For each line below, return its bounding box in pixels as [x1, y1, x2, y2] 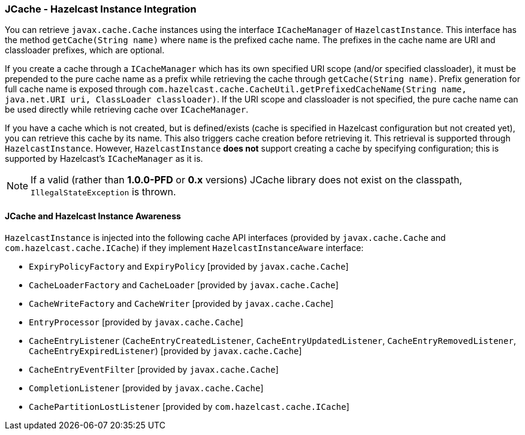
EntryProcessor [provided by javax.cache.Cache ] [29, 316, 243, 327]
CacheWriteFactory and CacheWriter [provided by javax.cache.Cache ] [29, 298, 334, 309]
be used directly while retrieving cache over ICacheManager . [5, 104, 249, 115]
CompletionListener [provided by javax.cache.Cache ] [29, 382, 264, 393]
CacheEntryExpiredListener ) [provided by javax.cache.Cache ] [29, 345, 302, 356]
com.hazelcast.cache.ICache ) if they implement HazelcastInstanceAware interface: [5, 242, 364, 253]
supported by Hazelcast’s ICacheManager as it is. [5, 153, 203, 164]
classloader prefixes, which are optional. [5, 45, 165, 56]
